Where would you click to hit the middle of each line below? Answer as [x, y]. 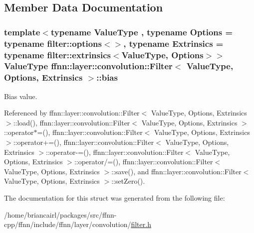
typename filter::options [53, 43]
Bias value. [21, 96]
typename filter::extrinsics [57, 55]
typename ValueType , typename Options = [142, 32]
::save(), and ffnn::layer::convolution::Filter [176, 171]
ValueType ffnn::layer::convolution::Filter [88, 66]
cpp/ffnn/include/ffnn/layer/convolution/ [68, 224]
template [22, 32]
